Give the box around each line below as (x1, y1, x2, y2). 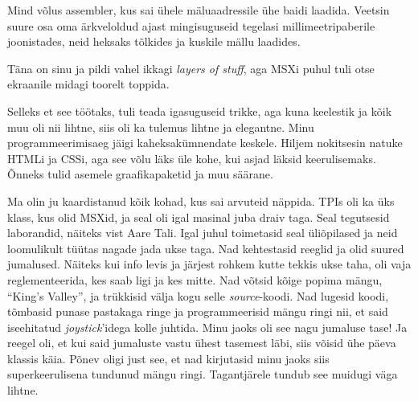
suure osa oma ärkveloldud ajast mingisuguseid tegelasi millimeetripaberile (7, 17, 375, 34)
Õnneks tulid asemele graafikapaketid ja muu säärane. (7, 166, 273, 182)
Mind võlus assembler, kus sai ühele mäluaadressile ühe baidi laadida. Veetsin (7, 2, 390, 18)
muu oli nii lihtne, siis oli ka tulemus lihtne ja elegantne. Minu (7, 118, 314, 135)
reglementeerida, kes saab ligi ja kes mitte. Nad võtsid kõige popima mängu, (7, 271, 383, 288)
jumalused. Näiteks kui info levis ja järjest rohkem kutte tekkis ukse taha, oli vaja (7, 256, 412, 272)
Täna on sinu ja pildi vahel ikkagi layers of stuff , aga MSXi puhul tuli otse (7, 59, 375, 76)
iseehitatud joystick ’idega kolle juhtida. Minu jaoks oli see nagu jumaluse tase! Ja (7, 318, 408, 335)
